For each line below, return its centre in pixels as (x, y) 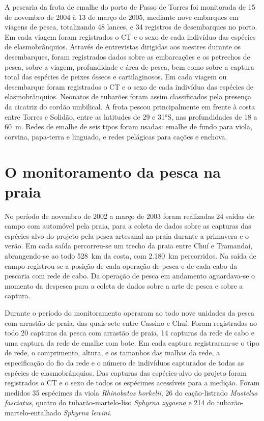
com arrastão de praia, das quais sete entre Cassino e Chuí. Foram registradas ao (131, 322)
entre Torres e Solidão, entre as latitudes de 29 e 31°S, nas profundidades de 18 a (131, 116)
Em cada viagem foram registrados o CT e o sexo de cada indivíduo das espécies (130, 36)
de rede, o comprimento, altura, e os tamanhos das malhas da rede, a (112, 353)
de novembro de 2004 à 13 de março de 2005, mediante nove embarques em (122, 17)
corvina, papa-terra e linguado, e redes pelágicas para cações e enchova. (116, 136)
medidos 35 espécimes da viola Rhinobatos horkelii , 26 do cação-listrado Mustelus (131, 392)
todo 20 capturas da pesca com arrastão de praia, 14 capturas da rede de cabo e (129, 333)
